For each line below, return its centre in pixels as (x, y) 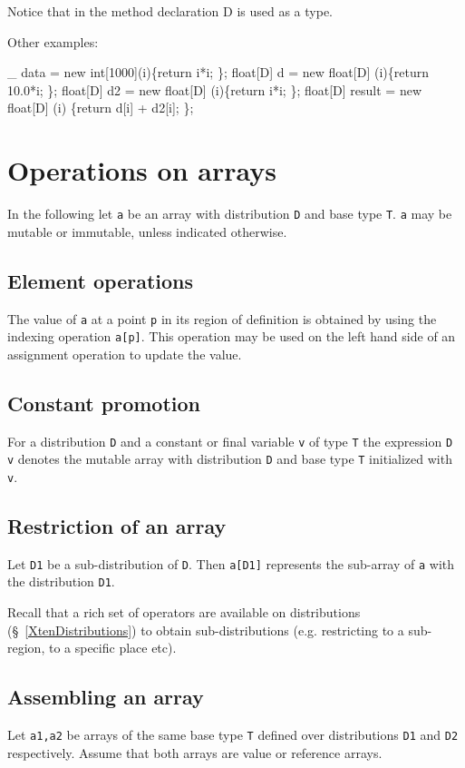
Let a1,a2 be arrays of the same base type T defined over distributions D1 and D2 (233, 735)
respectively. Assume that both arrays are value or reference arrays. (195, 752)
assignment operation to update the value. (125, 354)
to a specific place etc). (112, 648)
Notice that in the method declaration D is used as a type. (170, 11)
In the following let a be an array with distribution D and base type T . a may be (230, 214)
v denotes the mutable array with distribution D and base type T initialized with (230, 459)
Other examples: (53, 41)
